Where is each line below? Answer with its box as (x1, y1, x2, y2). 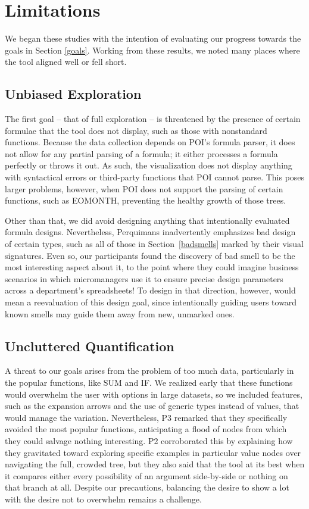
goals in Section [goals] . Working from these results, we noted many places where (5, 43, 300, 56)
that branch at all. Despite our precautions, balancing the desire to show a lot (5, 481, 289, 494)
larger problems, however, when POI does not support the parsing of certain (5, 182, 283, 195)
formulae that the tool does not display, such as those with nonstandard (5, 124, 267, 136)
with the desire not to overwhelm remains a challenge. (5, 492, 202, 505)
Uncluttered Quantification (5, 336, 174, 355)
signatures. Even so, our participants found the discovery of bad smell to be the (5, 249, 295, 261)
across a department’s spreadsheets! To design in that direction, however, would (5, 284, 296, 296)
